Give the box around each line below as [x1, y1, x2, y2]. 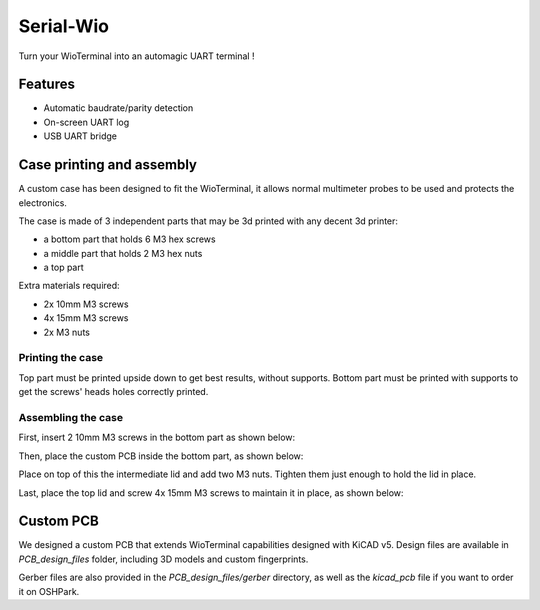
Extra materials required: [18, 280, 120, 292]
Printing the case [18, 351, 104, 365]
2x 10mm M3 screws [43, 298, 129, 310]
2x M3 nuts [43, 326, 90, 338]
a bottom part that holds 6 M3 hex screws [43, 233, 216, 245]
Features [18, 76, 75, 93]
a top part [43, 261, 84, 274]
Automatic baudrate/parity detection [43, 102, 194, 114]
